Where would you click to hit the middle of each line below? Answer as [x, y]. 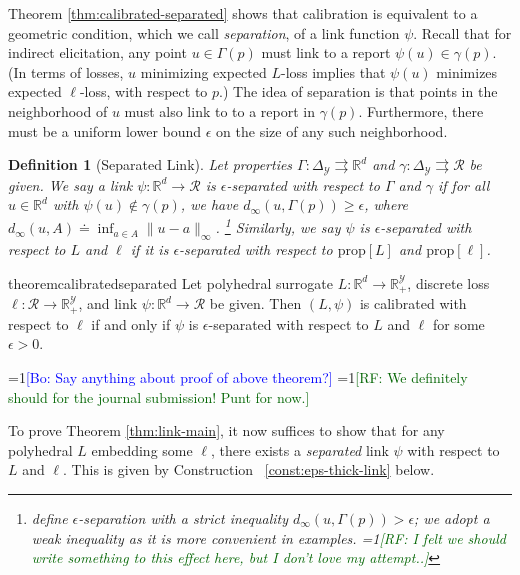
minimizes [467, 71]
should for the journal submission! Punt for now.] [159, 396]
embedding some [142, 449]
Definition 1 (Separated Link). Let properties [150, 164]
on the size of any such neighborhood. [332, 130]
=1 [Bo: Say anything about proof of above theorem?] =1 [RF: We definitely [238, 376]
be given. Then [255, 303]
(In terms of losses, [66, 71]
